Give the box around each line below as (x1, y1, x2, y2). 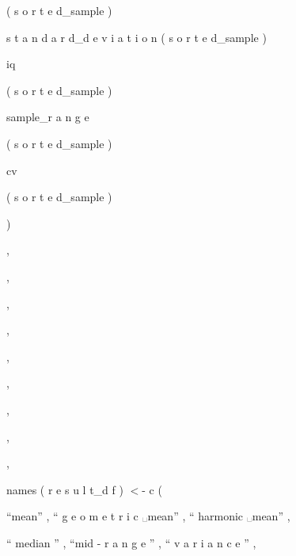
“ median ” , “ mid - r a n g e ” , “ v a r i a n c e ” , (6, 534, 256, 550)
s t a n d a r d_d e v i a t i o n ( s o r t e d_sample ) (6, 29, 267, 45)
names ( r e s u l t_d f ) (6, 481, 123, 497)
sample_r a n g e (6, 109, 89, 125)
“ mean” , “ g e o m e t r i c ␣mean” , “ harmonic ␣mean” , (6, 508, 290, 524)
